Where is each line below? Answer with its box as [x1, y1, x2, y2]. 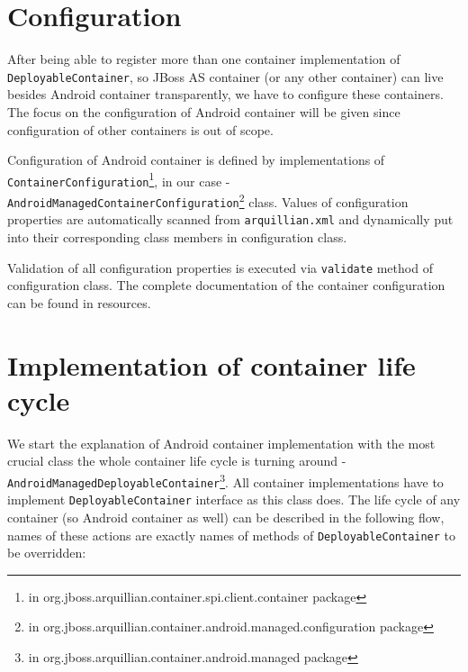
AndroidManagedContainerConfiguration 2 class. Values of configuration [7, 190, 409, 211]
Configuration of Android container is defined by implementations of [7, 150, 385, 169]
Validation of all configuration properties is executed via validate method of [7, 258, 433, 277]
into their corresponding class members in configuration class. [7, 228, 347, 247]
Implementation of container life [7, 346, 416, 383]
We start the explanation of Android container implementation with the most [7, 433, 436, 452]
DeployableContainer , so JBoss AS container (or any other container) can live [7, 67, 444, 86]
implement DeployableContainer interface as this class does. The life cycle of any [7, 490, 461, 509]
